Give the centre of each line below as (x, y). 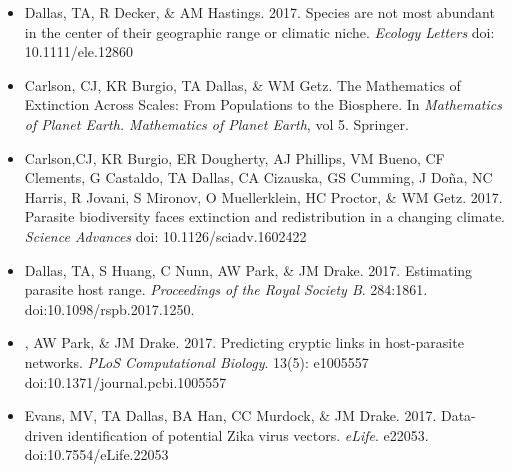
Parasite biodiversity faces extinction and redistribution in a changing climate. (264, 216)
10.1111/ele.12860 (78, 51)
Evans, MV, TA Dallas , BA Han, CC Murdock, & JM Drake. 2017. (230, 415)
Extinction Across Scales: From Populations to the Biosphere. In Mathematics (263, 104)
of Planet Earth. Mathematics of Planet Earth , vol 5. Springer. (216, 123)
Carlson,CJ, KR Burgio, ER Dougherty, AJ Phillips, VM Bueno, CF (234, 157)
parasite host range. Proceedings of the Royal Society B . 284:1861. (226, 289)
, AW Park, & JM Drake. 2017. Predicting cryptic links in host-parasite (244, 342)
